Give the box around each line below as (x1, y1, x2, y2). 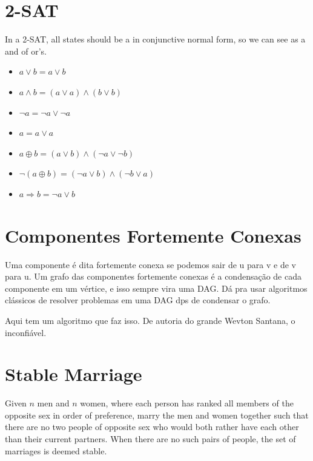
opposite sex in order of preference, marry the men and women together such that (5, 408, 309, 421)
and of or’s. (5, 44, 47, 57)
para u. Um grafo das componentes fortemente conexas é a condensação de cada (5, 270, 301, 283)
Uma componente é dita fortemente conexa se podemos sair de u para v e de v (5, 258, 296, 271)
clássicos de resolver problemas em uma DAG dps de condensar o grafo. (5, 294, 271, 306)
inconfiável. (5, 326, 47, 338)
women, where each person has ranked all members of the (80, 397, 294, 409)
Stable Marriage (5, 362, 142, 386)
